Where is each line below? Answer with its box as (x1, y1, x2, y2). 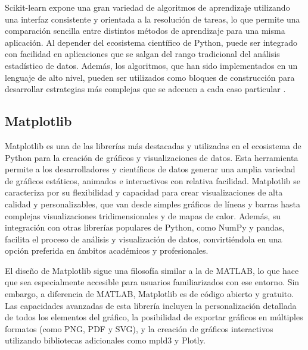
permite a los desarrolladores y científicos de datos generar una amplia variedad (5, 163, 295, 175)
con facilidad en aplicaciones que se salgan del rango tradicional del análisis (5, 48, 280, 60)
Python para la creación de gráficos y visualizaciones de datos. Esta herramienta (5, 151, 298, 163)
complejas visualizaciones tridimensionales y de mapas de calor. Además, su (5, 209, 281, 222)
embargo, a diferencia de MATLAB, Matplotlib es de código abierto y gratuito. (5, 288, 294, 300)
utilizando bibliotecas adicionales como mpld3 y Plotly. (5, 334, 206, 346)
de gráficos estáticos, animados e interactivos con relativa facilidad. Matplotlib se (5, 174, 301, 187)
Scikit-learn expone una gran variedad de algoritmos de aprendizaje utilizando (5, 1, 290, 13)
